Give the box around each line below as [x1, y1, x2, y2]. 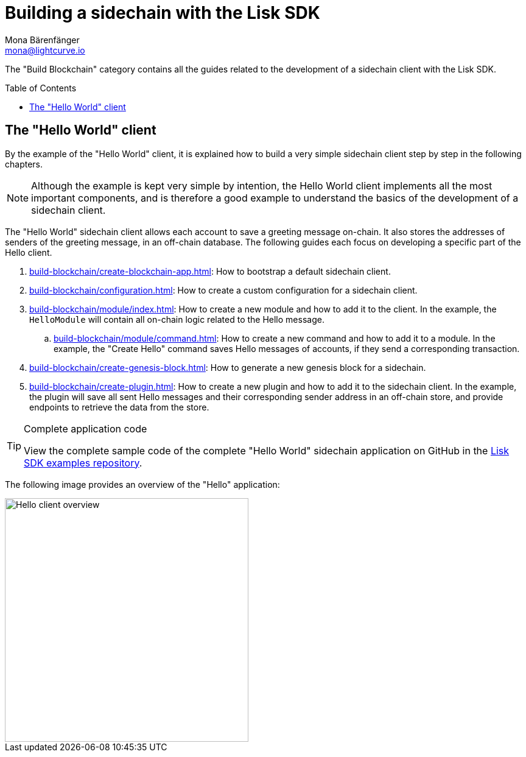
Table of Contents [5, 82, 77, 93]
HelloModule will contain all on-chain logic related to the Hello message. [29, 314, 324, 325]
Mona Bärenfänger [5, 34, 80, 45]
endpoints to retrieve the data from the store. [29, 401, 209, 412]
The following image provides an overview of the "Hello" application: [5, 479, 280, 490]
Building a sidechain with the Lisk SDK [5, 2, 320, 23]
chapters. [5, 158, 43, 169]
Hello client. [5, 247, 52, 258]
